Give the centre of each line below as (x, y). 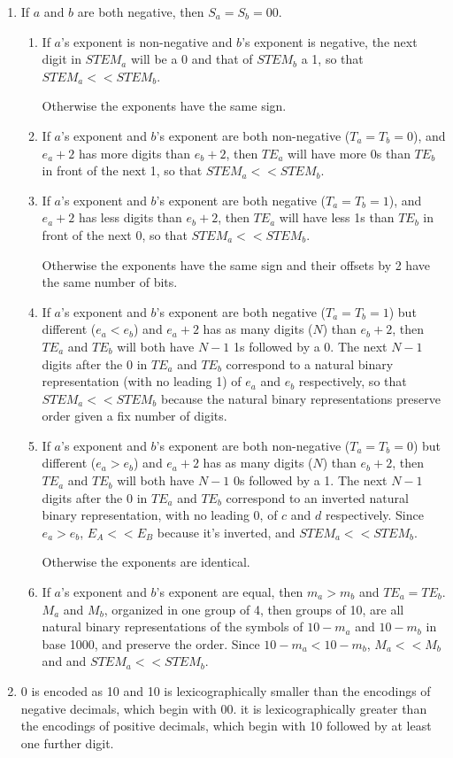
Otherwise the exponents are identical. (146, 562)
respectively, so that (353, 381)
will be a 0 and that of (192, 59)
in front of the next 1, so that (122, 170)
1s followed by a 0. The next (311, 346)
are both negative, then (141, 12)
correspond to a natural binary (310, 364)
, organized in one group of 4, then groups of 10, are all (254, 609)
